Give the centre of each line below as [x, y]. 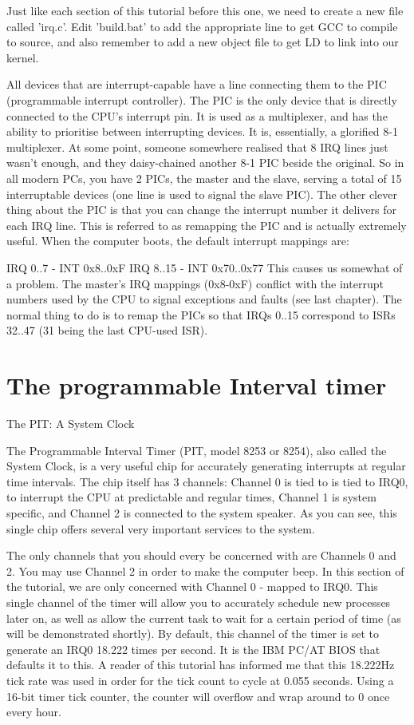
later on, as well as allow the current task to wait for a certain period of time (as [204, 618]
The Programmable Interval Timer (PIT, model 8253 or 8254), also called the [197, 450]
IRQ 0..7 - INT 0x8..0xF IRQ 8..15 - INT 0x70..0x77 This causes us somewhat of [205, 267]
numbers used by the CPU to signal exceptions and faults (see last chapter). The [204, 299]
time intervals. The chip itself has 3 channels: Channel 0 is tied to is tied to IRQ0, [207, 481]
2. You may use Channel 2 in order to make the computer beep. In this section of [205, 570]
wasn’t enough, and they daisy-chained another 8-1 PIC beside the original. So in [205, 162]
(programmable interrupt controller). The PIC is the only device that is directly [202, 99]
